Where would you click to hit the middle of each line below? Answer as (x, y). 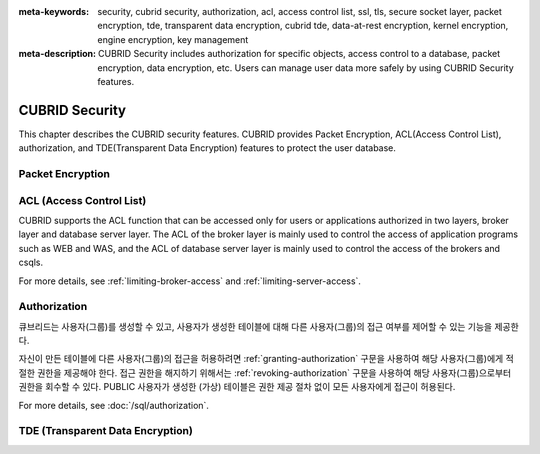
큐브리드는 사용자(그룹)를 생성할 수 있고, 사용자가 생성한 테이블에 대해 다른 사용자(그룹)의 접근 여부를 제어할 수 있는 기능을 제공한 (268, 326)
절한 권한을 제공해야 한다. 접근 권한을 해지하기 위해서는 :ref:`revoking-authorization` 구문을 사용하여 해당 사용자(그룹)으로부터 (265, 372)
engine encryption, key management (173, 39)
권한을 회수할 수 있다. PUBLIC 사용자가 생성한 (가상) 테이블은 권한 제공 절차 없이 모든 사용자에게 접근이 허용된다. (237, 387)
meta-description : (57, 54)
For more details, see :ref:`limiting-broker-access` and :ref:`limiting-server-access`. (190, 281)
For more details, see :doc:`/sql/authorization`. (114, 405)
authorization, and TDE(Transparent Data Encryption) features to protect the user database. (207, 148)
